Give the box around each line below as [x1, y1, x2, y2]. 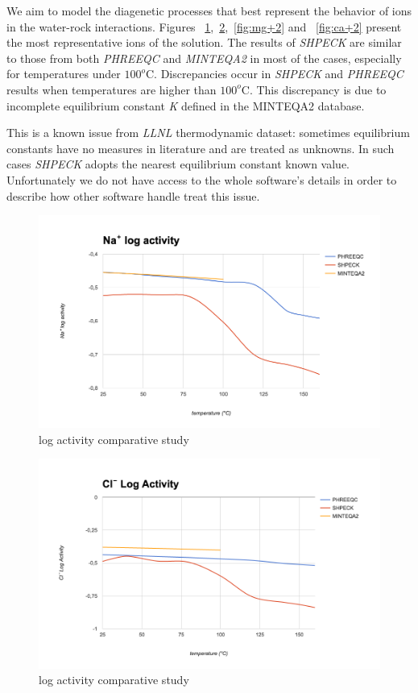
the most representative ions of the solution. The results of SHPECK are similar [6, 34, 402, 51]
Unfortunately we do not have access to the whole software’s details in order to [6, 171, 397, 188]
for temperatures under [6, 65, 121, 82]
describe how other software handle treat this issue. [6, 187, 260, 204]
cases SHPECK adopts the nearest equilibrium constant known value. [6, 156, 350, 172]
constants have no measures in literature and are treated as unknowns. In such [6, 139, 395, 156]
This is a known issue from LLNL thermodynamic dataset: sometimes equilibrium [6, 124, 410, 141]
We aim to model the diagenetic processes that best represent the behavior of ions [6, 2, 412, 19]
